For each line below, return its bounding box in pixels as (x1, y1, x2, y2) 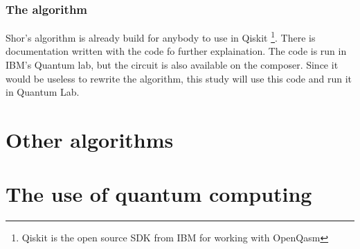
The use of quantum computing (6, 180, 312, 208)
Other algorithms (6, 126, 174, 154)
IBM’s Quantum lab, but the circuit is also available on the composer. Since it (6, 58, 339, 72)
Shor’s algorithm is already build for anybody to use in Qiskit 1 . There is (6, 28, 316, 44)
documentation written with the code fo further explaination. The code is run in (6, 44, 347, 58)
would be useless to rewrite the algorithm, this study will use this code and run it (6, 71, 352, 85)
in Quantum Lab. (6, 85, 80, 99)
